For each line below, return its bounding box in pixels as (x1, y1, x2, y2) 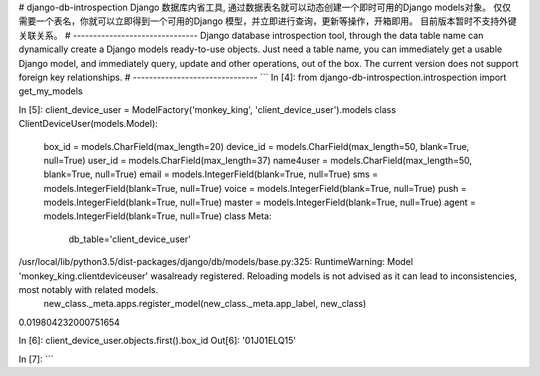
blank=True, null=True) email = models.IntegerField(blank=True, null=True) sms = (43, 168, 379, 180)
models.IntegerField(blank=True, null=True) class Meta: (43, 210, 272, 222)
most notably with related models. (18, 284, 159, 296)
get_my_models (18, 85, 84, 97)
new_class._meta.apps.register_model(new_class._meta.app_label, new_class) (43, 298, 367, 310)
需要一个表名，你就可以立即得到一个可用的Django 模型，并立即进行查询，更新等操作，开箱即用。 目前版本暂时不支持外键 (18, 15, 517, 27)
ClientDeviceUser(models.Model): (18, 118, 159, 130)
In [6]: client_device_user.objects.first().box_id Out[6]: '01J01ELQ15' (18, 335, 297, 347)
